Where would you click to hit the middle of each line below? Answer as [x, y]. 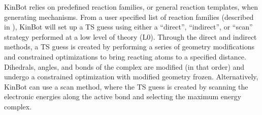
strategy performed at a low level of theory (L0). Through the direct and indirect [130, 36]
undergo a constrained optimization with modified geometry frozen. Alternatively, [131, 77]
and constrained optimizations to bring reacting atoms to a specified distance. [125, 56]
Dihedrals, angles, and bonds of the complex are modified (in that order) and [124, 66]
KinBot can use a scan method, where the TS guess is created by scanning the [126, 86]
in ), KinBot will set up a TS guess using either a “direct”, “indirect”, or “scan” [128, 27]
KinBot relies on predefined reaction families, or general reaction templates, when [131, 7]
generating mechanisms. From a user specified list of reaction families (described [129, 17]
